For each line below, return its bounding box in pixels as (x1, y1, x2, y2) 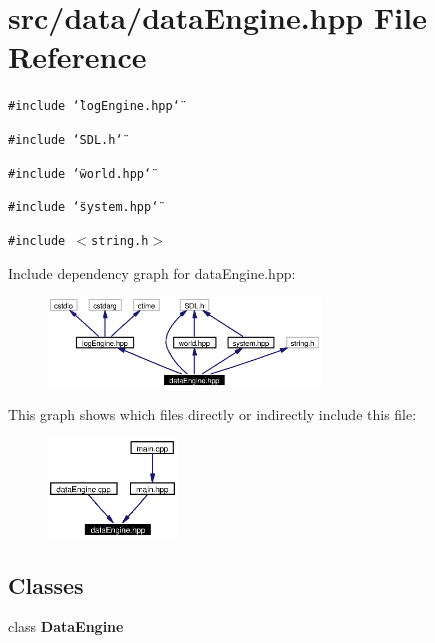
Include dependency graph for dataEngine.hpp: (8, 262, 296, 283)
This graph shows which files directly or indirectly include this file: (8, 404, 417, 425)
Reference (8, 36, 147, 77)
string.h (91, 233, 149, 248)
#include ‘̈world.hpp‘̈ (8, 166, 152, 181)
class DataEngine (8, 616, 124, 637)
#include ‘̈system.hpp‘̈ (8, 200, 159, 215)
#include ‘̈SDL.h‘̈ (8, 132, 123, 147)
